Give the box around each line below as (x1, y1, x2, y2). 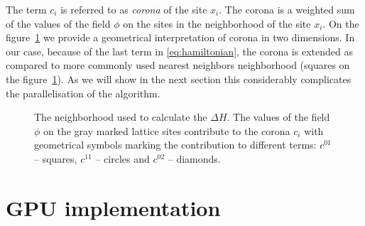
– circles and (95, 151, 150, 166)
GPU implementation (6, 193, 221, 222)
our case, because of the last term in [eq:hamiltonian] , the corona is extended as (6, 43, 353, 58)
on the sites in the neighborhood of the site (123, 16, 311, 31)
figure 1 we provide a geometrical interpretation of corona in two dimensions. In (6, 30, 355, 45)
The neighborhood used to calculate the (34, 109, 207, 124)
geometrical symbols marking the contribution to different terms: (34, 137, 317, 152)
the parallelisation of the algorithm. (6, 85, 160, 100)
